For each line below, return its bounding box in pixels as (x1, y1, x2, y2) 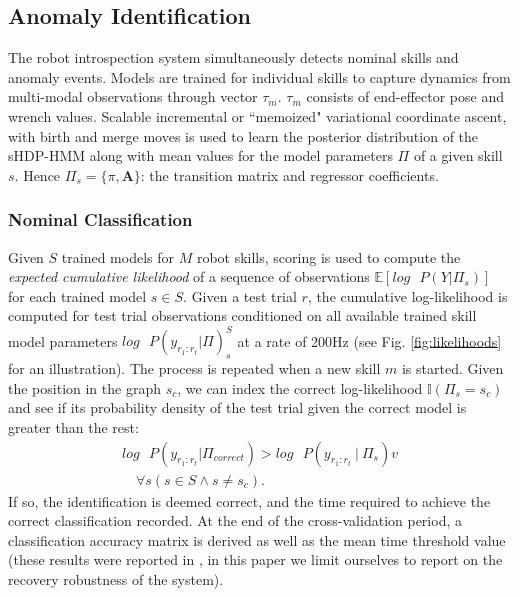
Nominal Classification (8, 207, 193, 232)
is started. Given (401, 358, 504, 379)
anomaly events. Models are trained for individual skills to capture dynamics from (8, 66, 511, 87)
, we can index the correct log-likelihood (177, 377, 423, 398)
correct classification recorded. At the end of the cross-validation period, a (8, 510, 462, 531)
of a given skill (413, 145, 503, 166)
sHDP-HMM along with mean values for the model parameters (8, 145, 393, 166)
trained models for (61, 246, 174, 267)
